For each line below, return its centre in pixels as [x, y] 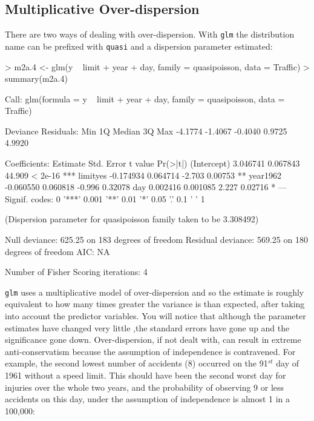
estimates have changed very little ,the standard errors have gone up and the [147, 327]
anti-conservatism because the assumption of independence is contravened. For [150, 351]
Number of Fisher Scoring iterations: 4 [76, 272]
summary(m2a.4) [36, 78]
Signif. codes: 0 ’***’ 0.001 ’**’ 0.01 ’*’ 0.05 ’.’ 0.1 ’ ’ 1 [105, 198]
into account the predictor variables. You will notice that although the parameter [155, 316]
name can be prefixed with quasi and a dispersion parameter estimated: [139, 46]
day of [288, 363]
